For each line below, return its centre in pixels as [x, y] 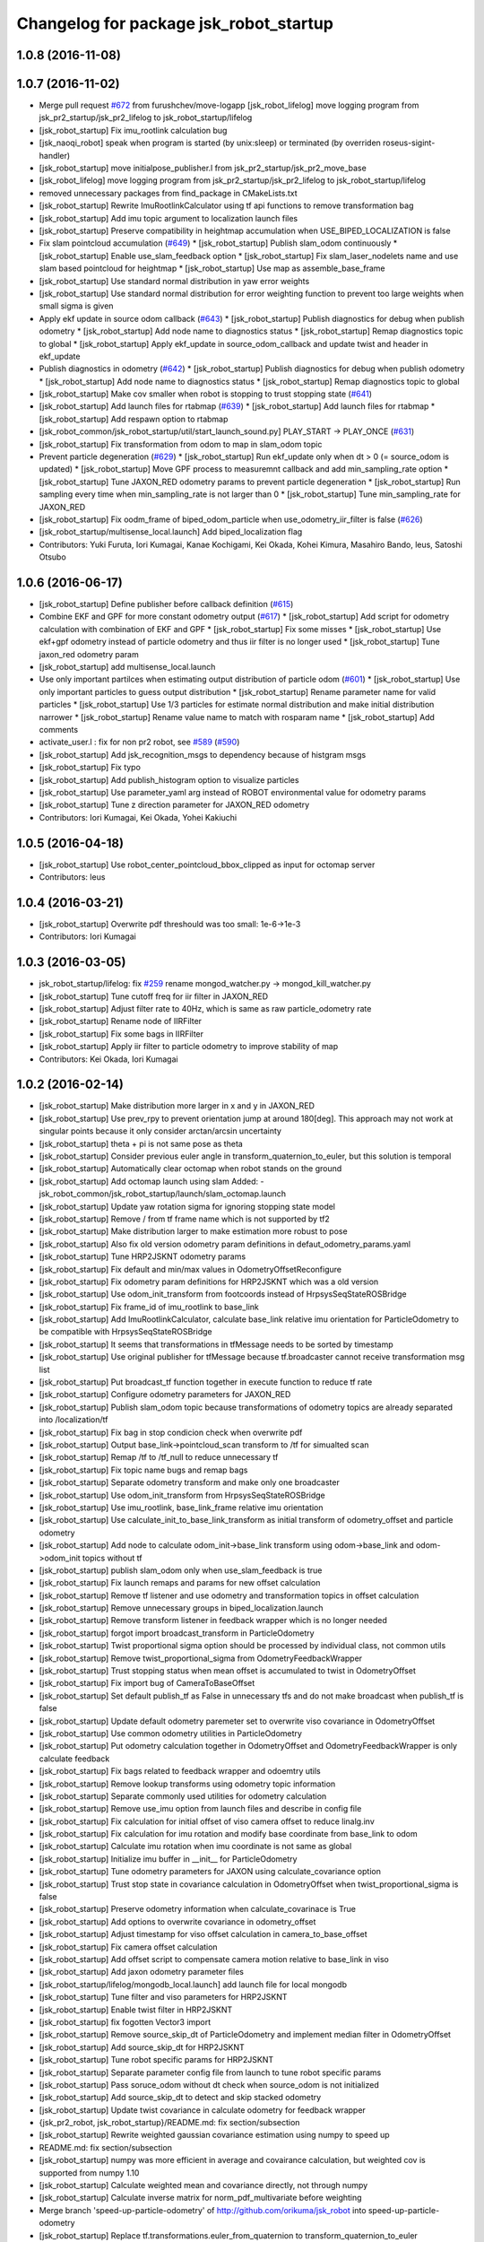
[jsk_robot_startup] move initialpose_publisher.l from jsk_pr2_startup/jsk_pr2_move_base [203, 168]
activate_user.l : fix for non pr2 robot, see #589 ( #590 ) [139, 742]
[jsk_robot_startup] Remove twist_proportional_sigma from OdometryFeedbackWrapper [201, 1658]
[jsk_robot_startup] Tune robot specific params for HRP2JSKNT [156, 2060]
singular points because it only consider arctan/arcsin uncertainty [160, 1131]
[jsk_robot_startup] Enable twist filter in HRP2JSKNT [136, 2010]
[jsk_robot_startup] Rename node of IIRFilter [120, 1021]
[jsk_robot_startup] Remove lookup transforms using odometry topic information [187, 1784]
